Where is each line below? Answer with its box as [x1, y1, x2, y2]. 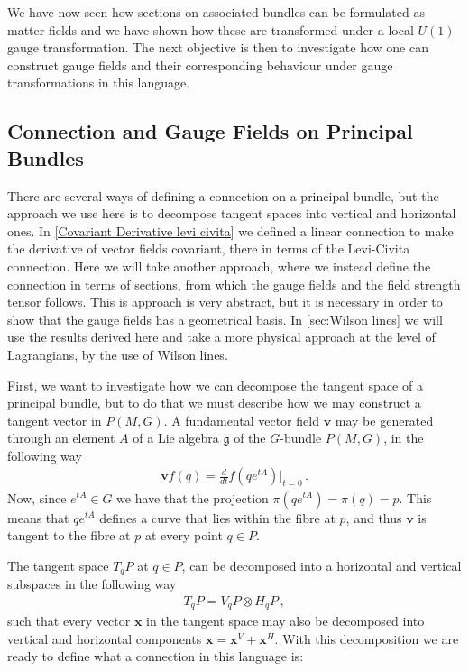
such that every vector [7, 611, 131, 630]
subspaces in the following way [7, 574, 177, 593]
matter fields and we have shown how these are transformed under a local [7, 20, 414, 39]
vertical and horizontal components [7, 629, 202, 648]
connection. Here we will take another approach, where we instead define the [7, 256, 431, 275]
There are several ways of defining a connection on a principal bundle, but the [7, 186, 439, 205]
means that [7, 508, 69, 527]
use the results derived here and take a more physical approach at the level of [7, 327, 436, 346]
